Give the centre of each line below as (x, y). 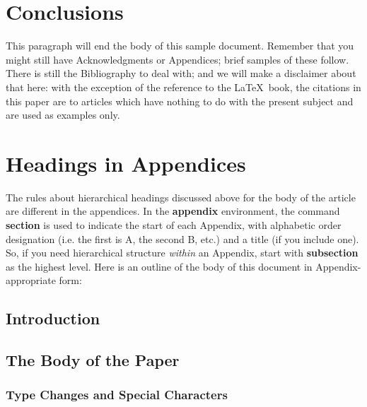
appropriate (31, 280)
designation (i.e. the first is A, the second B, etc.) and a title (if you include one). (182, 238)
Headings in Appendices (126, 163)
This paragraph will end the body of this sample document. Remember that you (180, 46)
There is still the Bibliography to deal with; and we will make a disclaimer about (181, 73)
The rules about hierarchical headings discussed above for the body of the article (181, 197)
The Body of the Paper (93, 360)
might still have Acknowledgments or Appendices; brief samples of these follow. (177, 59)
